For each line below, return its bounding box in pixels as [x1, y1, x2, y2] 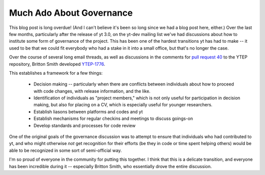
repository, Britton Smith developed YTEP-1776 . [9, 61, 106, 67]
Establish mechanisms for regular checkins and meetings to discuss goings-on [33, 116, 193, 121]
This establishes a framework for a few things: [9, 70, 103, 76]
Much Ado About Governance [9, 7, 133, 18]
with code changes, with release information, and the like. [33, 88, 151, 94]
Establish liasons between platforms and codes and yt [33, 109, 143, 115]
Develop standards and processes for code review [33, 122, 136, 128]
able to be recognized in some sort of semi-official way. [9, 147, 122, 153]
